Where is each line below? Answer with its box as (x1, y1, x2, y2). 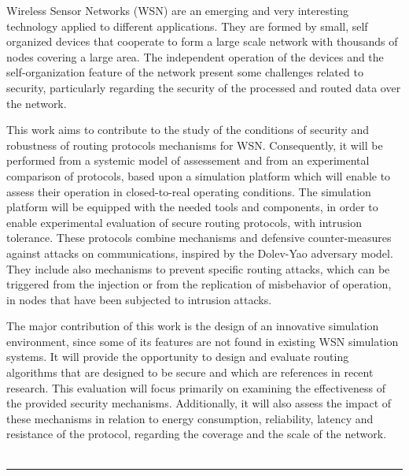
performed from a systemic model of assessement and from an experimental (6, 152, 370, 169)
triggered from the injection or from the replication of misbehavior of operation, (6, 276, 392, 292)
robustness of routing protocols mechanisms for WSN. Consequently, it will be (6, 136, 383, 153)
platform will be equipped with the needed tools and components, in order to (6, 199, 378, 215)
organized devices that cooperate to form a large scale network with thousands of (6, 33, 398, 50)
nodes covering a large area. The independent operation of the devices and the (6, 48, 384, 65)
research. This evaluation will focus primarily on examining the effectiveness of (6, 379, 385, 396)
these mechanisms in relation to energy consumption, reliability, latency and (6, 410, 374, 426)
